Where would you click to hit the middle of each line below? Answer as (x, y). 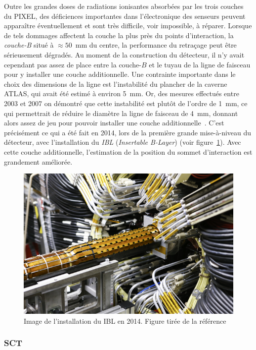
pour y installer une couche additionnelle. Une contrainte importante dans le (120, 74)
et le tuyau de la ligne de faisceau (200, 64)
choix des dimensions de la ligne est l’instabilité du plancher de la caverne (116, 84)
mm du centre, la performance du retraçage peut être (156, 45)
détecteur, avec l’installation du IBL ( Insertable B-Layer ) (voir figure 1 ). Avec (123, 142)
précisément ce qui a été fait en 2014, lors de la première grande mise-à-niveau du (128, 132)
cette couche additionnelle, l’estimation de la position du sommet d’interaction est (128, 151)
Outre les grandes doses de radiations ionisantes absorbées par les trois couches (124, 6)
